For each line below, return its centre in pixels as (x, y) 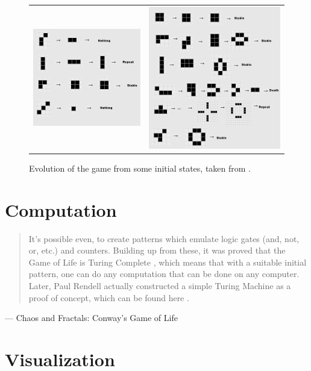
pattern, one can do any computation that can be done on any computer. (164, 274)
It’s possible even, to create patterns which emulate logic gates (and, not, (164, 238)
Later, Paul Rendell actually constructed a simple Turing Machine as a (160, 285)
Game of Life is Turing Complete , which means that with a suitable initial (168, 262)
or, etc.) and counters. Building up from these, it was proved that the (157, 250)
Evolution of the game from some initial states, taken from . (140, 168)
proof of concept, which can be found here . (109, 297)
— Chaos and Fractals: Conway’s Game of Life (91, 318)
